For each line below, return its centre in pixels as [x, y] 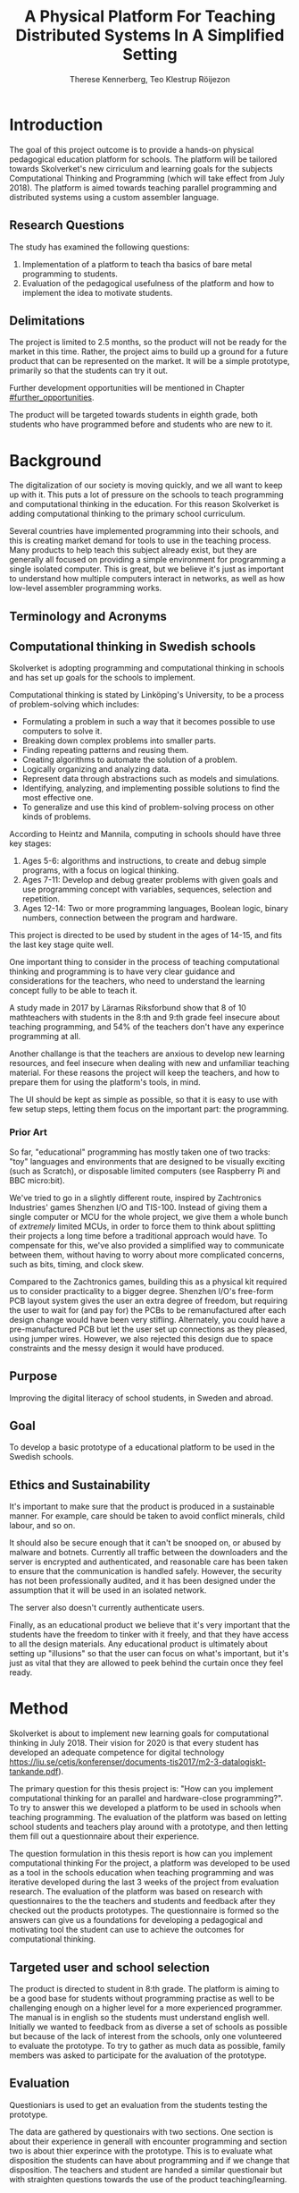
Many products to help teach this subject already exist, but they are [133, 550]
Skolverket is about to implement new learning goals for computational [139, 1733]
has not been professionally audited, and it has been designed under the [142, 1581]
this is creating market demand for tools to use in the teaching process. [141, 541]
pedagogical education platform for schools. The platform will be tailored [143, 159]
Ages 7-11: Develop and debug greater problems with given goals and [150, 880]
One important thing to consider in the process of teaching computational [144, 962]
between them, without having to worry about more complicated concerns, [147, 1255]
